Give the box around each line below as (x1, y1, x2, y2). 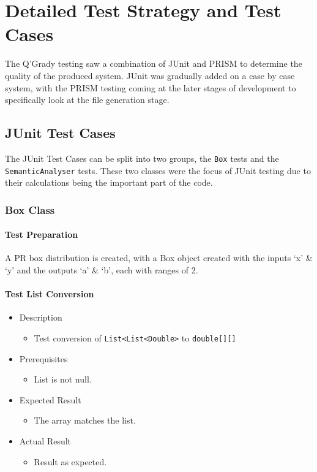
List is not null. (34, 373, 92, 386)
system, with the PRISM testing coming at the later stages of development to (5, 81, 296, 94)
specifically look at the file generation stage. (5, 93, 170, 106)
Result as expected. (34, 455, 107, 468)
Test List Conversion (5, 287, 94, 300)
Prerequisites (19, 352, 68, 365)
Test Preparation (5, 228, 78, 241)
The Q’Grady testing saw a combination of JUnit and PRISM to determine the (5, 57, 302, 70)
